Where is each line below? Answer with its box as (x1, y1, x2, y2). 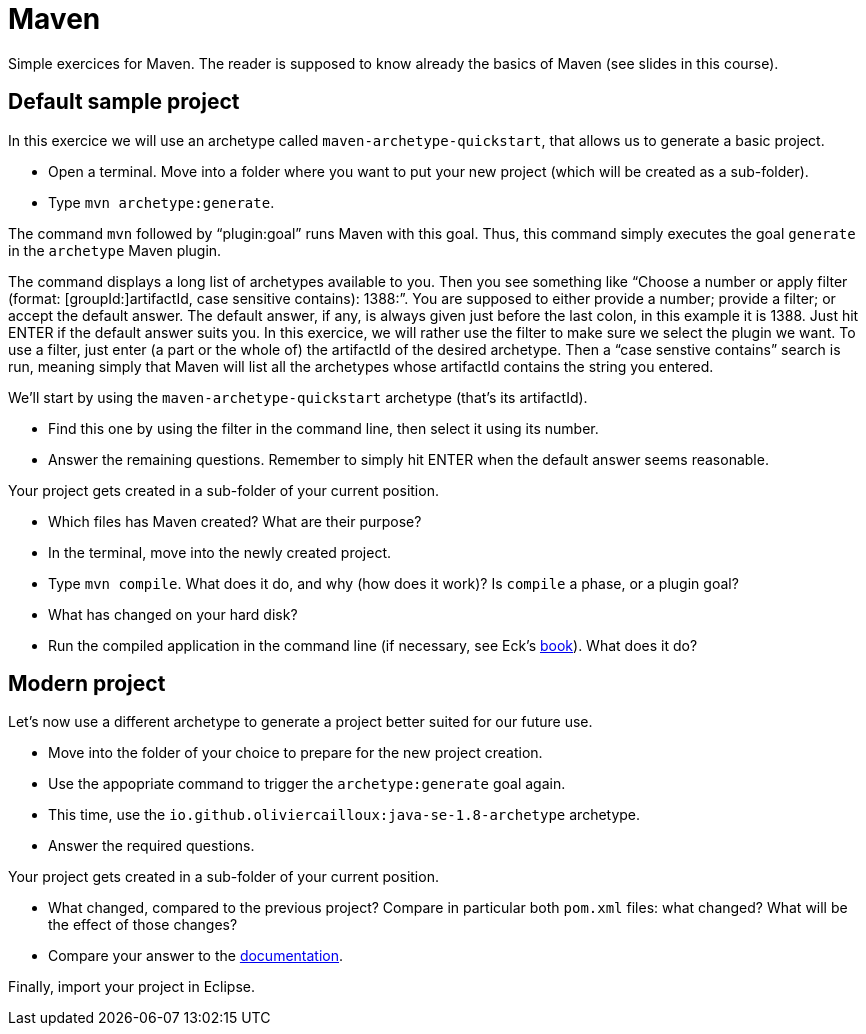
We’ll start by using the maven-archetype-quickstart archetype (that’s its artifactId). (8, 388, 588, 406)
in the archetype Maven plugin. (8, 241, 222, 259)
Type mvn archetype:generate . (48, 193, 275, 211)
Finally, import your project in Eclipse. (8, 978, 255, 996)
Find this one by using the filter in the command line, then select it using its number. (48, 419, 599, 437)
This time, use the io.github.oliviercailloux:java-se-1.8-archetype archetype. (48, 806, 641, 824)
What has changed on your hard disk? (48, 605, 298, 623)
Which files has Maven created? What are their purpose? (48, 512, 422, 530)
